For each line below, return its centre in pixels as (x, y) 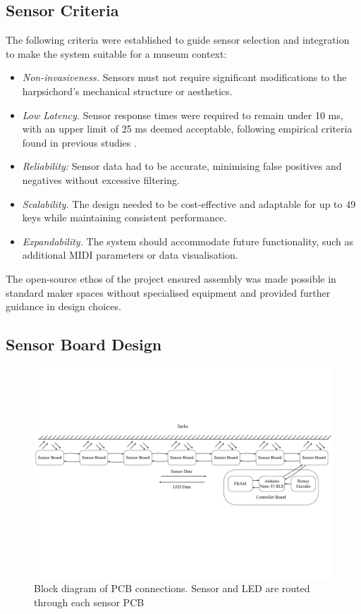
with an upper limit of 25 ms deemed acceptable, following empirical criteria (187, 129)
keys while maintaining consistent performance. (124, 217)
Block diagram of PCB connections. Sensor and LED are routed (172, 588)
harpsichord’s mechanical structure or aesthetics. (127, 91)
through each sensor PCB (89, 602)
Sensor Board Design (84, 344)
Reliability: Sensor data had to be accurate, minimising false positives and (182, 166)
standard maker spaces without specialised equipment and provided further (168, 292)
